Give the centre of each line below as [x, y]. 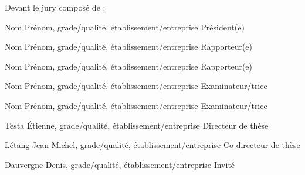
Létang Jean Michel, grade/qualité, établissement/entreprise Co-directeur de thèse [152, 145]
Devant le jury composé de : [55, 7]
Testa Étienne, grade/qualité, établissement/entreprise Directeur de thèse [137, 125]
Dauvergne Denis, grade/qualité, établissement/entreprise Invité [120, 164]
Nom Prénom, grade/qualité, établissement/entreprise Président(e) [125, 27]
